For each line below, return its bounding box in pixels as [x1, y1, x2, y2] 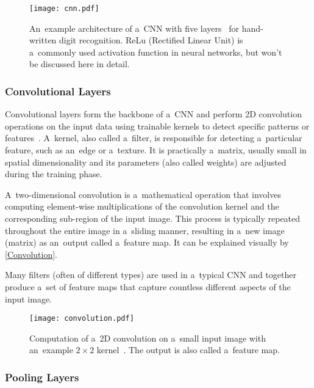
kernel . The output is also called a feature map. [96, 343, 280, 356]
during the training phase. [5, 167, 102, 180]
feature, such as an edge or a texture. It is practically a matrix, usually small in [5, 144, 307, 156]
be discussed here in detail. [29, 57, 130, 70]
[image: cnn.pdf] [29, 4, 99, 13]
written [29, 34, 57, 46]
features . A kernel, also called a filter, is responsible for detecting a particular [5, 131, 302, 144]
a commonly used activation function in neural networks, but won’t [29, 45, 282, 58]
